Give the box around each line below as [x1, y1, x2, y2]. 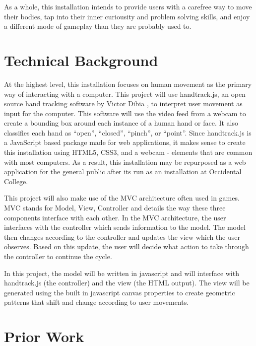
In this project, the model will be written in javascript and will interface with [4, 268, 239, 278]
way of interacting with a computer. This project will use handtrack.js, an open [4, 88, 246, 99]
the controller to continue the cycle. [4, 251, 112, 261]
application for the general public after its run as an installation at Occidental [4, 166, 242, 177]
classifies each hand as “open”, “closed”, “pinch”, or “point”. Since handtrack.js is [4, 127, 252, 138]
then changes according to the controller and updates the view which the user [4, 231, 240, 242]
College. [4, 176, 28, 186]
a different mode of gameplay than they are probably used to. [4, 21, 192, 31]
